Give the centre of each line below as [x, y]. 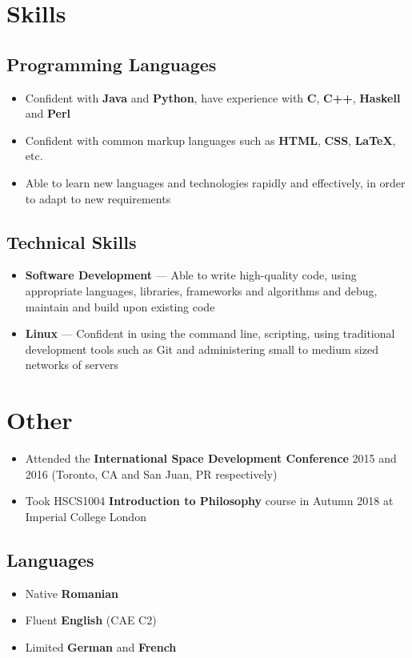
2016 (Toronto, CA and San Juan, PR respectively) [151, 473]
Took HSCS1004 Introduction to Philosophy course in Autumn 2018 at [209, 501]
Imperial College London [86, 516]
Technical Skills [72, 241]
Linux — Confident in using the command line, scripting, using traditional [210, 333]
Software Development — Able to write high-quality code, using [191, 275]
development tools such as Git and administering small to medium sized [202, 349]
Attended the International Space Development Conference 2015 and [211, 458]
